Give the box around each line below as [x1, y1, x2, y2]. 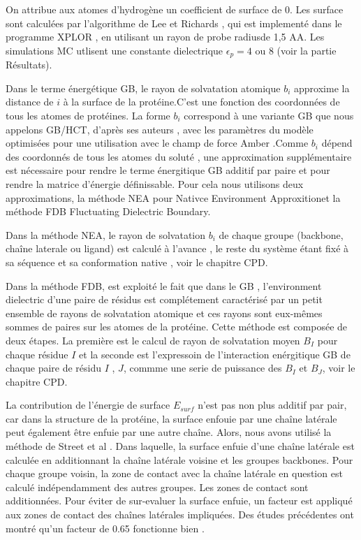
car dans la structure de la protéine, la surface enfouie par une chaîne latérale [6, 411, 337, 425]
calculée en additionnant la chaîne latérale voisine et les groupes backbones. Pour [6, 452, 353, 467]
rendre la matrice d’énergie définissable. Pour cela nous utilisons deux [6, 176, 304, 191]
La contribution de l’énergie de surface [6, 397, 170, 412]
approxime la [294, 80, 350, 95]
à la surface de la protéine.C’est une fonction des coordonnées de [63, 94, 340, 109]
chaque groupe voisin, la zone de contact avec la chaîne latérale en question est [6, 466, 343, 481]
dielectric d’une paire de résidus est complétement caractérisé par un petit [6, 292, 323, 307]
